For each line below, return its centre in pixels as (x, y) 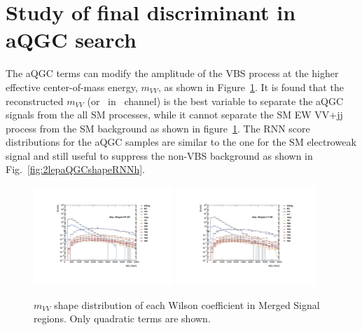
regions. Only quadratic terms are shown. (122, 318)
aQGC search (71, 40)
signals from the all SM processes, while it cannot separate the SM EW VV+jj (174, 115)
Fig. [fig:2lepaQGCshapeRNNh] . (75, 169)
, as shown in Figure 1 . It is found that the (251, 87)
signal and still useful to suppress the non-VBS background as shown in (159, 155)
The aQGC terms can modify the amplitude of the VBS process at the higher (172, 73)
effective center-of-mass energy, (72, 87)
